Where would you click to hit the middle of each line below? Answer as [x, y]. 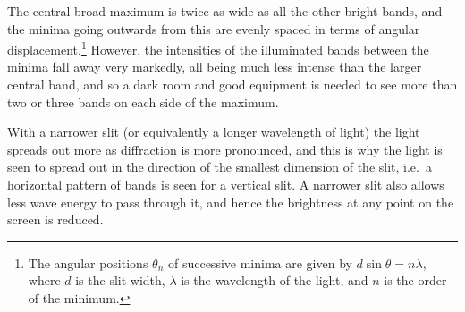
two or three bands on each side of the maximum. [143, 101]
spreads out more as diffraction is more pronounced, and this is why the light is [225, 149]
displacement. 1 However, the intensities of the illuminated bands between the [218, 48]
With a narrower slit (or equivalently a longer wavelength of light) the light [214, 132]
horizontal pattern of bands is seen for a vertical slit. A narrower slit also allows [226, 184]
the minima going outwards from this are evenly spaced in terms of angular [214, 28]
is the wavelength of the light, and [275, 280]
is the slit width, [120, 280]
